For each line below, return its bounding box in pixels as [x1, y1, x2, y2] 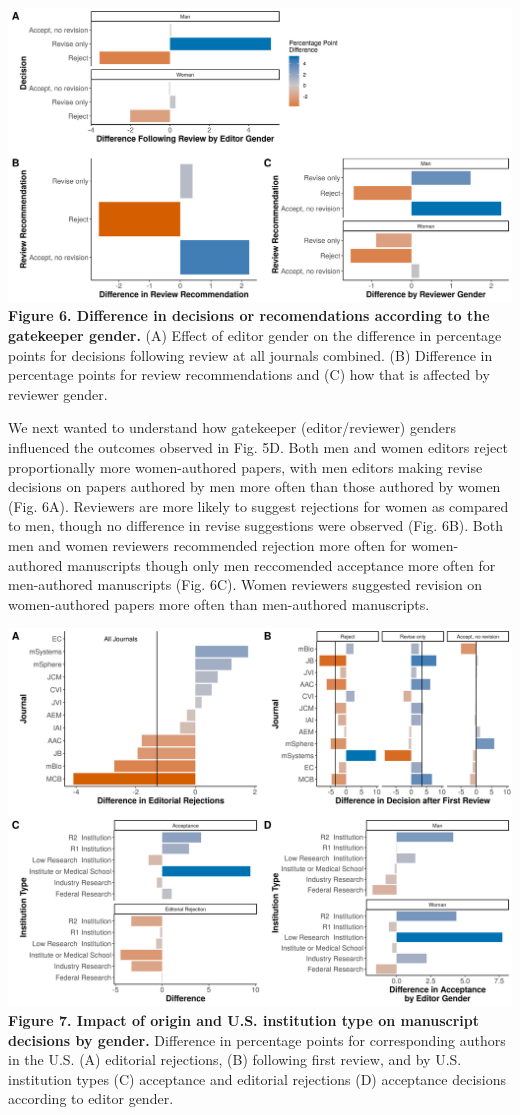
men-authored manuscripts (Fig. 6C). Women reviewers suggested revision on [8, 574, 483, 595]
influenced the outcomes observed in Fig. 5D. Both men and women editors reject [8, 436, 508, 457]
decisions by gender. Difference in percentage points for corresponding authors [8, 1029, 506, 1050]
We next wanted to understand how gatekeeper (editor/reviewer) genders [8, 417, 456, 438]
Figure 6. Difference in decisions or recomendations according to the [8, 305, 490, 326]
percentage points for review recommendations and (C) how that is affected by [8, 364, 490, 385]
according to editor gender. [8, 1088, 174, 1109]
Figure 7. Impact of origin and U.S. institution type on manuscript [8, 1009, 480, 1030]
